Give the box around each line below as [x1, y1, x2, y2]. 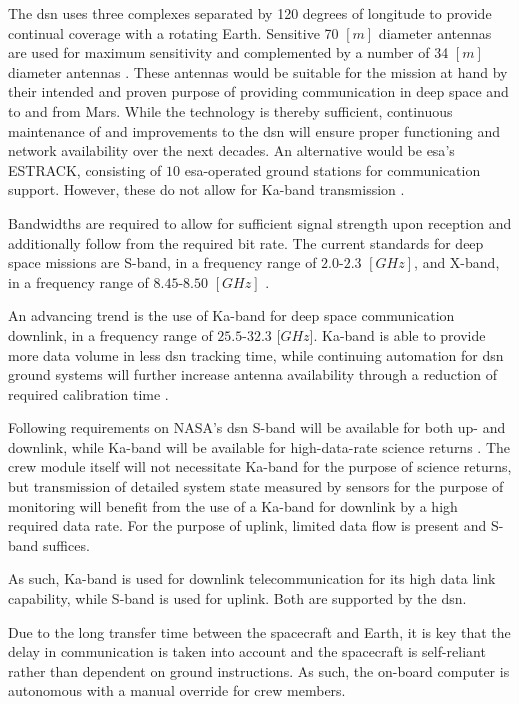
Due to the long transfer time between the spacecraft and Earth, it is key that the [8, 621, 511, 642]
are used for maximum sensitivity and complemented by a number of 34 [8, 42, 449, 63]
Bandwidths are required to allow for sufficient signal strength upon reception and [8, 212, 512, 233]
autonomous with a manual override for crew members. [8, 680, 346, 701]
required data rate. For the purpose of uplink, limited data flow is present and [8, 515, 487, 536]
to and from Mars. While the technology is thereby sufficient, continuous [8, 100, 453, 121]
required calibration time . [8, 383, 169, 404]
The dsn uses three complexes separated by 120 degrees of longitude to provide [8, 3, 492, 23]
